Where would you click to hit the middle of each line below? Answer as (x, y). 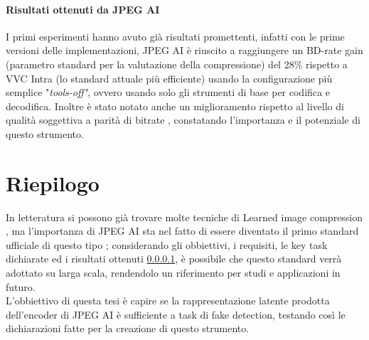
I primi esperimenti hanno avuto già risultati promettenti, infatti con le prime (175, 36)
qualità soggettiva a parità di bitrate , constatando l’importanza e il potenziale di (183, 120)
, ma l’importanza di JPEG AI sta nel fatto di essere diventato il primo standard (182, 231)
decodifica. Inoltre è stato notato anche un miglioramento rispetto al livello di (175, 106)
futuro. (21, 286)
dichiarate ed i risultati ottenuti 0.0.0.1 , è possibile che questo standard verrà (174, 259)
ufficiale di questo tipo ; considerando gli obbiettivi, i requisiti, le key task (167, 244)
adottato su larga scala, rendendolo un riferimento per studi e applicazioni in (173, 273)
